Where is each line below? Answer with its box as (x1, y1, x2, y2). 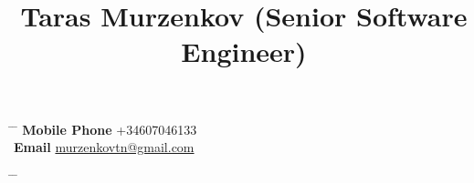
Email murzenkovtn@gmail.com (14, 137, 195, 157)
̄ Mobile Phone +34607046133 (14, 119, 197, 138)
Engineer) (181, 33, 307, 70)
